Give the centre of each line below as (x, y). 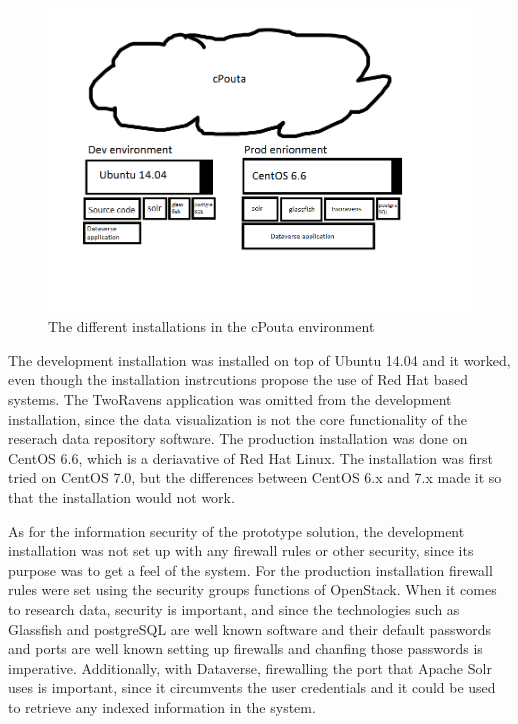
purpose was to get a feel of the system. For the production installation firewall (250, 569)
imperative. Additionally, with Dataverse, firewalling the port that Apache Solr (250, 667)
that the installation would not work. (121, 496)
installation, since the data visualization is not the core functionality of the (237, 418)
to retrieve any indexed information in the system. (162, 706)
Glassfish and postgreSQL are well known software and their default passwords (249, 628)
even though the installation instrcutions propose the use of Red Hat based (238, 379)
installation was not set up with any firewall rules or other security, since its (241, 550)
